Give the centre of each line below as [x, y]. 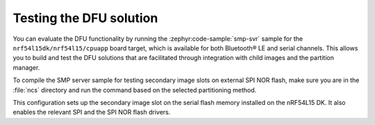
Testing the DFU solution [85, 18]
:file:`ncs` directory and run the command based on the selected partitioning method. [135, 90]
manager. [26, 67]
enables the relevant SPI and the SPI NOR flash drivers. [92, 112]
